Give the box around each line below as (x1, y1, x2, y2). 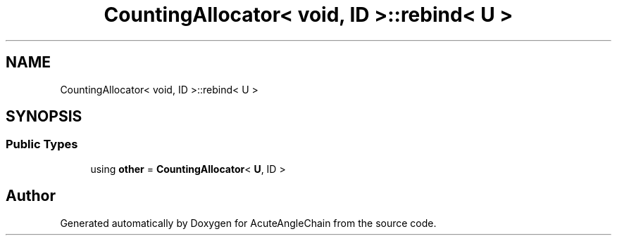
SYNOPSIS (6, 108, 82, 126)
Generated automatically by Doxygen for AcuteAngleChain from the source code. (60, 216, 437, 229)
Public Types (6, 137, 78, 152)
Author (6, 187, 56, 205)
